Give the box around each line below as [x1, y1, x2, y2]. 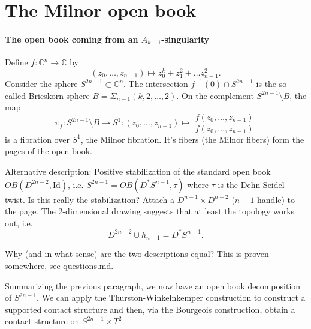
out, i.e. [5, 216, 33, 229]
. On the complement [176, 89, 254, 101]
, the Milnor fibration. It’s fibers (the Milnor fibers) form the [80, 133, 304, 145]
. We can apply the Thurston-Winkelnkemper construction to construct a [37, 291, 306, 304]
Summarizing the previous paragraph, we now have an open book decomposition [5, 279, 301, 292]
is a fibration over [5, 133, 70, 145]
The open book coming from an [5, 32, 138, 45]
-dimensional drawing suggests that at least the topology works [62, 205, 295, 217]
